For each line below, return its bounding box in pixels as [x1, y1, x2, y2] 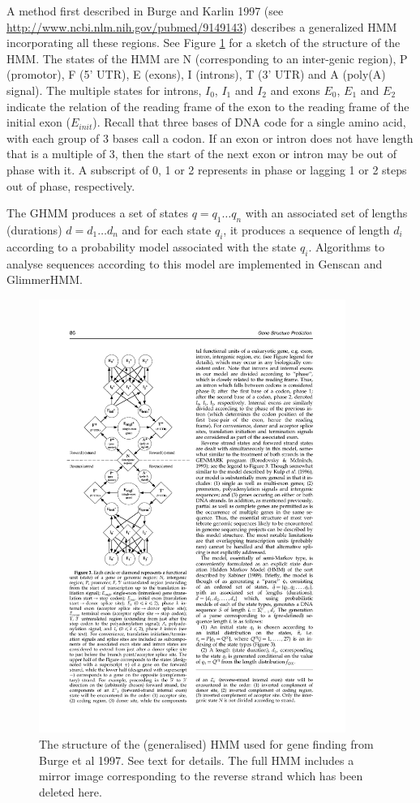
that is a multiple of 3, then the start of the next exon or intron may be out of [6, 145, 396, 162]
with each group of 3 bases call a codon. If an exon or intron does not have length [6, 129, 414, 146]
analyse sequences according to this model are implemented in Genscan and [6, 255, 383, 272]
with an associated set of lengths [245, 204, 408, 221]
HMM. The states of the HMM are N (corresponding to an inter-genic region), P [6, 49, 408, 67]
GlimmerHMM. [6, 271, 83, 288]
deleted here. [39, 783, 102, 800]
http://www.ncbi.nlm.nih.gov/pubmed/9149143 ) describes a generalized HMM [6, 18, 397, 35]
